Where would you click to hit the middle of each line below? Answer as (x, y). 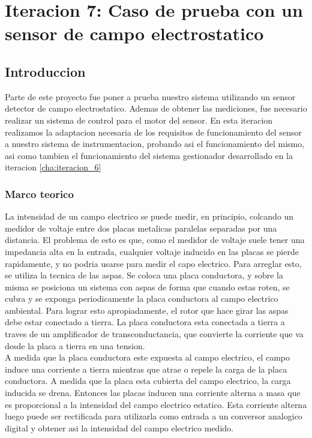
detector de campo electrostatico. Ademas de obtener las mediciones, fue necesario (156, 108)
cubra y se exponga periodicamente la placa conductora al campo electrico (142, 298)
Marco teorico (39, 193)
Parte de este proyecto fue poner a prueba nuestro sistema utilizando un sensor (150, 96)
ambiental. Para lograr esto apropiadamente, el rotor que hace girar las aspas (147, 310)
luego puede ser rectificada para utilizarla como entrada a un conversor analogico (154, 416)
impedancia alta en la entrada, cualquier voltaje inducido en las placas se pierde (152, 251)
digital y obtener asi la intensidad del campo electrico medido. (119, 427)
